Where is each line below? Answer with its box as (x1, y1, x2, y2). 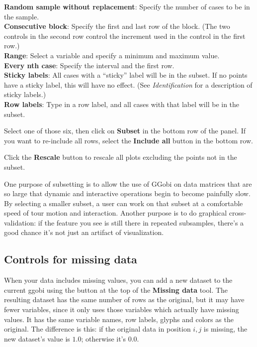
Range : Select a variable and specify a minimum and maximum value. (4, 50, 220, 60)
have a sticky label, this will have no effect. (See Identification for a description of (4, 79, 253, 90)
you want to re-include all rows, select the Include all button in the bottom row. (4, 135, 253, 145)
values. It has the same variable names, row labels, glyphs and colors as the (4, 314, 234, 324)
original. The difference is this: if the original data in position (4, 324, 191, 334)
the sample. (4, 11, 39, 21)
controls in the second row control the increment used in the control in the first (4, 30, 246, 41)
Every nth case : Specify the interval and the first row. (4, 60, 174, 70)
